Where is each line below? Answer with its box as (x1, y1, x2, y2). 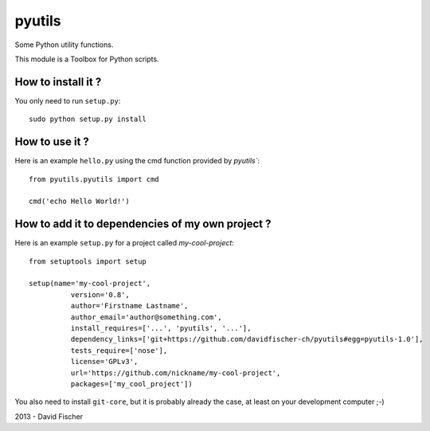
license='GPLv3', (70, 357, 139, 366)
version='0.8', (70, 290, 131, 299)
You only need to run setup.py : (14, 96, 121, 105)
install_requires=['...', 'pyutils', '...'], (70, 323, 252, 332)
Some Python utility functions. (14, 40, 114, 49)
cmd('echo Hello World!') (29, 197, 131, 206)
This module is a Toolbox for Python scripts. (14, 54, 159, 64)
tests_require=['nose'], (70, 346, 168, 355)
